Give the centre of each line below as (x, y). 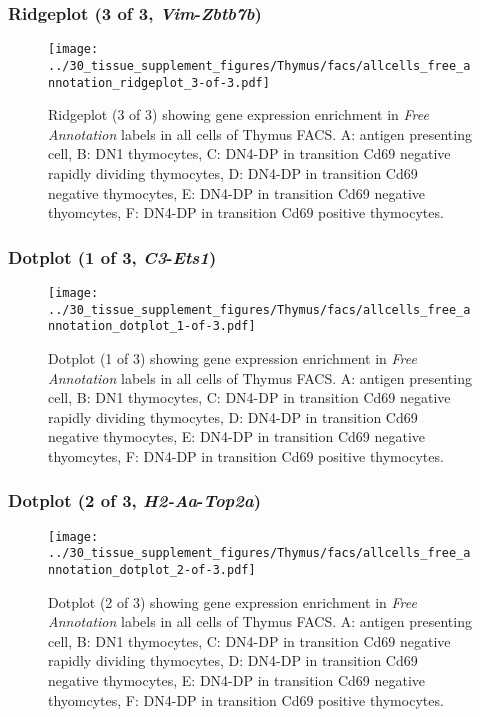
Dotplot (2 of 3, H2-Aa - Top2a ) (134, 500)
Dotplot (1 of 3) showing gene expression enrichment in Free (232, 357)
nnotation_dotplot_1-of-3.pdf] (152, 326)
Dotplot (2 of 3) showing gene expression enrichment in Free (232, 601)
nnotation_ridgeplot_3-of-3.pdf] (159, 82)
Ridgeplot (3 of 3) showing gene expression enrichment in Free (238, 114)
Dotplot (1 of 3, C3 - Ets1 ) (112, 256)
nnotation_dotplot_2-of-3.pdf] (152, 570)
